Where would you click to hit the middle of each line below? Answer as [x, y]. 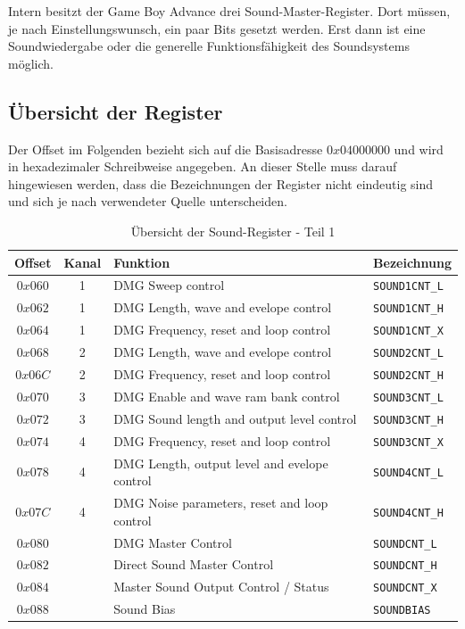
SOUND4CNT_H [408, 513]
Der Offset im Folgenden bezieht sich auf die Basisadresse [166, 149]
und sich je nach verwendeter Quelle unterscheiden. [148, 201]
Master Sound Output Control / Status [221, 587]
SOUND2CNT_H [408, 376]
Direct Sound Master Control [194, 564]
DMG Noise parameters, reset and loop [221, 503]
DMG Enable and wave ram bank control [227, 396]
